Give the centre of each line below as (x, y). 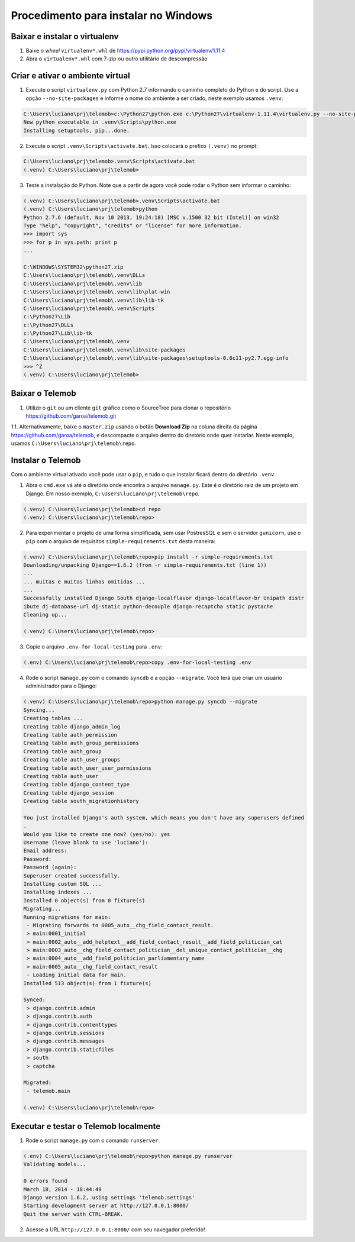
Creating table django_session (69, 793)
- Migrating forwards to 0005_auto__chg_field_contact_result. (120, 925)
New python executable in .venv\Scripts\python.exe (100, 122)
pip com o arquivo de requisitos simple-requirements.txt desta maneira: (120, 541)
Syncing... (39, 710)
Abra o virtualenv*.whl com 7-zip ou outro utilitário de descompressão (117, 59)
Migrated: (38, 1083)
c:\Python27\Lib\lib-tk (58, 333)
